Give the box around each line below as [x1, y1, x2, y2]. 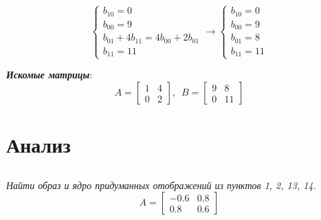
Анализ [6, 131, 71, 159]
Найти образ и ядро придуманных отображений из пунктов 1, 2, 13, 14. [6, 177, 316, 192]
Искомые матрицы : [6, 67, 93, 82]
